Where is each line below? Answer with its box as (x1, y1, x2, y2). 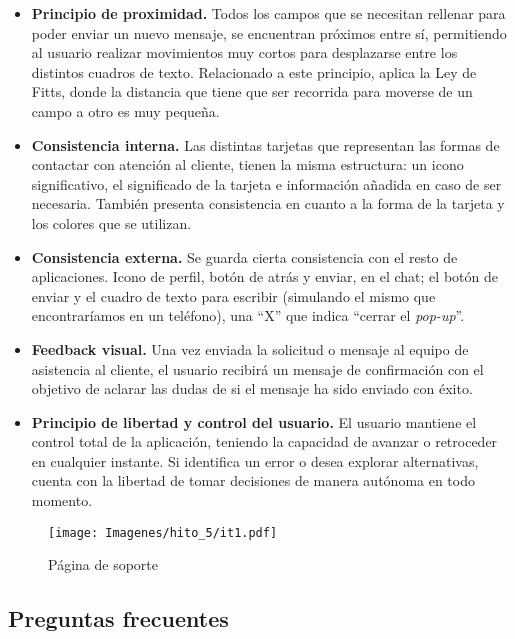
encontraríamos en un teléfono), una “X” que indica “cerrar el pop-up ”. (31, 305, 465, 326)
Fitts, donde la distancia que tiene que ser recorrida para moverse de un (31, 81, 473, 102)
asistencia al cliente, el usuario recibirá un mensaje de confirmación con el (31, 358, 484, 379)
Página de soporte (48, 554, 158, 575)
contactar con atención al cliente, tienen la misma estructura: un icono (31, 154, 464, 175)
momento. (31, 490, 93, 511)
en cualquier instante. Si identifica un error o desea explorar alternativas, (31, 450, 479, 471)
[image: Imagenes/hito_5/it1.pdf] (48, 525, 278, 540)
